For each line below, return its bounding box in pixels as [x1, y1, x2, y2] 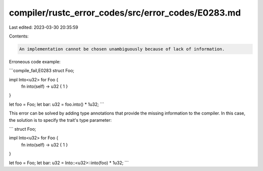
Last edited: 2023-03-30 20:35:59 [9, 24, 78, 30]
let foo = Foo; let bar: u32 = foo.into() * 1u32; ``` [9, 101, 104, 107]
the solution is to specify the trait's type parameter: [9, 117, 112, 123]
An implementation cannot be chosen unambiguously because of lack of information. [19, 46, 225, 52]
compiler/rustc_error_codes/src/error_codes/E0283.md [9, 7, 241, 18]
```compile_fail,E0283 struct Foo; [9, 68, 75, 74]
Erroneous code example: [9, 58, 61, 64]
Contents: [9, 33, 29, 39]
